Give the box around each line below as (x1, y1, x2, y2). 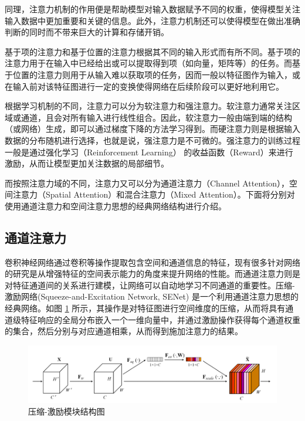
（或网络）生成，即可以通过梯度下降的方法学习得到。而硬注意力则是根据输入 (5, 123, 300, 135)
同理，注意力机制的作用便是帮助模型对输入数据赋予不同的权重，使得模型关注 (5, 3, 300, 15)
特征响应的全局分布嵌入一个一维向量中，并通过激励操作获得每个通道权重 (21, 313, 300, 325)
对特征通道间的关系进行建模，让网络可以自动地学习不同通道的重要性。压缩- (5, 279, 295, 291)
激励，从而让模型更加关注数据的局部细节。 (5, 157, 169, 169)
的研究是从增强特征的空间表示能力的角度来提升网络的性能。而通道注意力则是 (5, 267, 300, 280)
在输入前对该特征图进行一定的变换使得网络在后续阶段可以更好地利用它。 (5, 80, 284, 92)
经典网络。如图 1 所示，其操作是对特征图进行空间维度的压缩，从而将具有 (5, 302, 286, 314)
